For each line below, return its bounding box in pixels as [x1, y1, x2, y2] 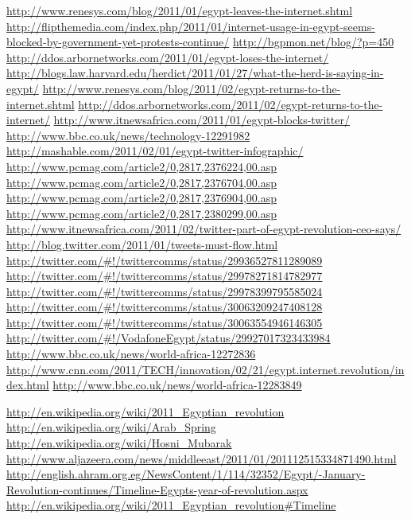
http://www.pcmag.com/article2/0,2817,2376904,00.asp [6, 189, 277, 206]
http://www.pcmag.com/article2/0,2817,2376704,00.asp [6, 174, 277, 190]
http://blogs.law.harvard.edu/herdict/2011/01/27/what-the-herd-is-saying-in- [6, 64, 384, 81]
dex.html [6, 377, 49, 393]
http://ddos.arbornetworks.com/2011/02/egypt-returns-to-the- [78, 96, 383, 112]
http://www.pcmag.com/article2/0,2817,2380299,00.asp [6, 205, 277, 221]
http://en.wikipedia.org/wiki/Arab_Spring [6, 419, 216, 435]
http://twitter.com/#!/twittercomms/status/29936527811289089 [6, 252, 323, 268]
